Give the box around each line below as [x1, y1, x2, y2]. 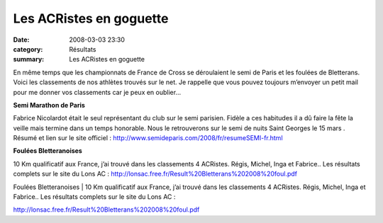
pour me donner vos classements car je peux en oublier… [13, 88, 182, 96]
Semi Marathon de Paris [13, 101, 85, 109]
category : [13, 45, 43, 53]
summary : [13, 55, 45, 64]
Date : [13, 35, 30, 44]
